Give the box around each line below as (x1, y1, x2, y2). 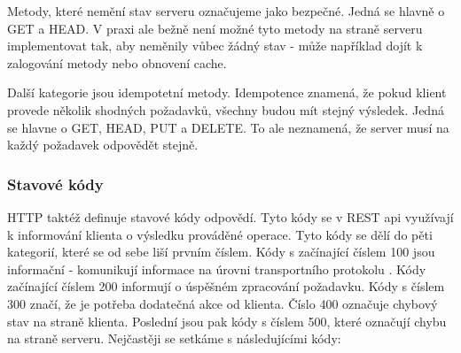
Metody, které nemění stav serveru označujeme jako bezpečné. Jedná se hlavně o (7, 2, 445, 19)
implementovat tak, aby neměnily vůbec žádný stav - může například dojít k (7, 36, 423, 55)
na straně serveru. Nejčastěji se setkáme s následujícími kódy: (7, 329, 341, 348)
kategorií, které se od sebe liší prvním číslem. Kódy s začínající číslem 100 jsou (7, 242, 435, 261)
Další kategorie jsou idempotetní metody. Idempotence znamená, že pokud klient (7, 83, 447, 102)
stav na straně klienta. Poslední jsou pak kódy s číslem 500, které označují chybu (7, 311, 447, 330)
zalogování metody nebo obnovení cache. (7, 53, 227, 72)
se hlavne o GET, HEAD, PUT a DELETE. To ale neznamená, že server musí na (7, 118, 449, 136)
